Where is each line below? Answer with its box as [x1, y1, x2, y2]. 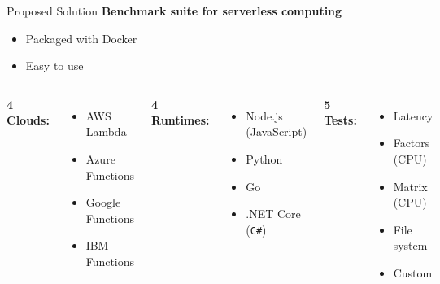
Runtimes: [151, 111, 210, 129]
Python [246, 150, 283, 167]
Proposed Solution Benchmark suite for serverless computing [7, 2, 342, 19]
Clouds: [7, 111, 50, 129]
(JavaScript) [246, 123, 307, 140]
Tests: [324, 111, 357, 129]
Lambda [85, 123, 127, 140]
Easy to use [25, 57, 84, 74]
